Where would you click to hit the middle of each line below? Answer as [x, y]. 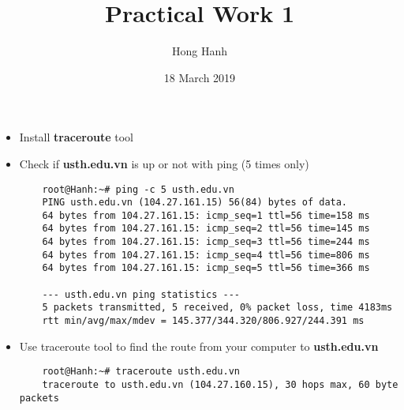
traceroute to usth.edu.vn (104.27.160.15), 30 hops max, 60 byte [220, 384]
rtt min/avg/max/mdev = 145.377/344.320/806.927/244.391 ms [203, 321]
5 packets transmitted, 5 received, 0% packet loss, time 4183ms [217, 308]
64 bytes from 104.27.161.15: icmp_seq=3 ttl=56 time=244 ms [206, 242]
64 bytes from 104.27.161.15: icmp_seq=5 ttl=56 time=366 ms [206, 268]
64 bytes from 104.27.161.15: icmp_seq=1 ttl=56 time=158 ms [206, 215]
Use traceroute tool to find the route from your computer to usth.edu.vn [199, 346]
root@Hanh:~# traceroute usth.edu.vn [141, 372]
